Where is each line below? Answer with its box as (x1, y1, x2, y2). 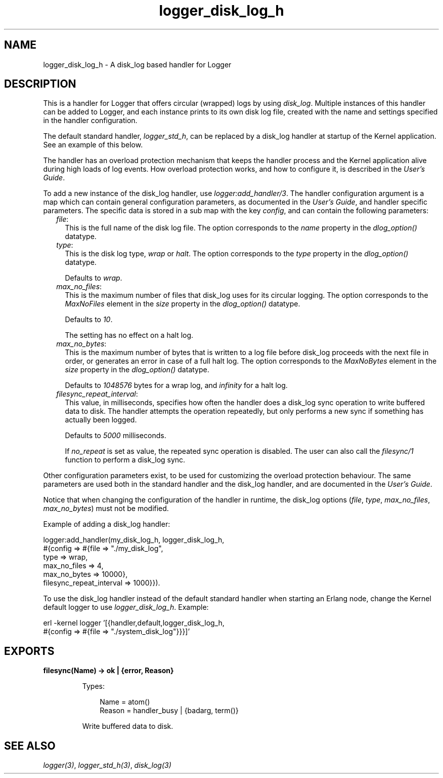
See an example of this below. (43, 140, 143, 149)
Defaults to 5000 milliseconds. (65, 431, 166, 440)
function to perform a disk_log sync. (65, 455, 186, 464)
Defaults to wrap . (65, 274, 122, 283)
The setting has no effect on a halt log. (65, 331, 194, 340)
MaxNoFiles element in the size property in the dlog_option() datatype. (65, 299, 300, 308)
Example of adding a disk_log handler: (43, 520, 170, 529)
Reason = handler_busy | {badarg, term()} (100, 706, 239, 715)
